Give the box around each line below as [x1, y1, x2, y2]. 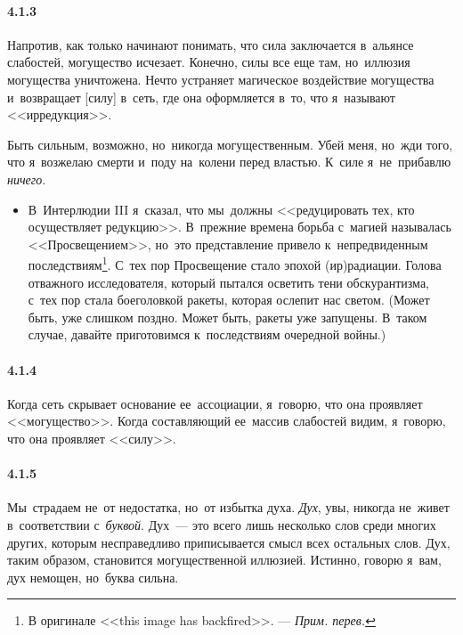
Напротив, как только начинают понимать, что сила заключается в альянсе [7, 35, 414, 53]
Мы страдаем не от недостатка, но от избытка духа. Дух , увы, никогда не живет [7, 498, 450, 517]
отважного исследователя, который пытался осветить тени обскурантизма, [28, 273, 429, 291]
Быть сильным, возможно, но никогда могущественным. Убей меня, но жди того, [7, 134, 453, 153]
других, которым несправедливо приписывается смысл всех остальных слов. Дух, [7, 533, 451, 551]
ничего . [7, 169, 46, 188]
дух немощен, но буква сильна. [7, 567, 179, 586]
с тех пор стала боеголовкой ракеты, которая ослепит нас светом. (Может [28, 290, 430, 309]
